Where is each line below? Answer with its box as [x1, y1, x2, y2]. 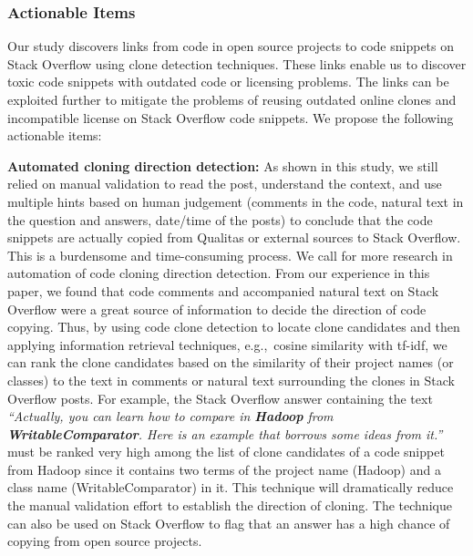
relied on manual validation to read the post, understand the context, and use [7, 174, 442, 193]
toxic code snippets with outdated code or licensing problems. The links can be [7, 72, 449, 91]
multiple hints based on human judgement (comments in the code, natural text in [7, 191, 464, 211]
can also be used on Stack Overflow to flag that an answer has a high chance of [7, 513, 450, 532]
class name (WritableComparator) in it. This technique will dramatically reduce [7, 478, 454, 497]
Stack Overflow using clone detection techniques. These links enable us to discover [7, 54, 467, 73]
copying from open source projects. [7, 531, 202, 551]
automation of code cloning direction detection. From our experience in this [7, 263, 430, 283]
